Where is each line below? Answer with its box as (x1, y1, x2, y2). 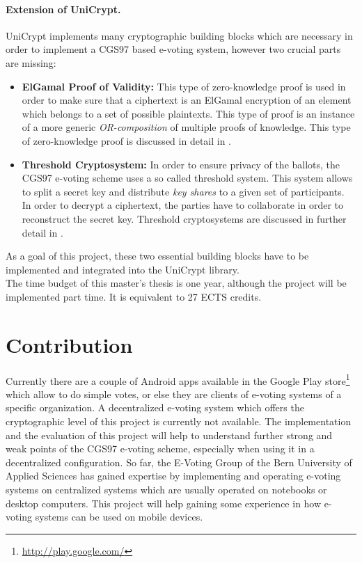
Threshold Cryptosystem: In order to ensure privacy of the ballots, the (22, 157, 340, 171)
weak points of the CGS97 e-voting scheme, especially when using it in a (6, 441, 315, 456)
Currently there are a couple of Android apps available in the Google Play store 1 (6, 371, 350, 388)
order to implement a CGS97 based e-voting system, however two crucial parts (6, 42, 341, 56)
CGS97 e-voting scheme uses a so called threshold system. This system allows (22, 171, 353, 185)
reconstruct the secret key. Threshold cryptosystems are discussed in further (22, 211, 347, 225)
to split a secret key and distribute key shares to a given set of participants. (22, 184, 345, 198)
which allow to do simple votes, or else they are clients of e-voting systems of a (6, 386, 342, 401)
